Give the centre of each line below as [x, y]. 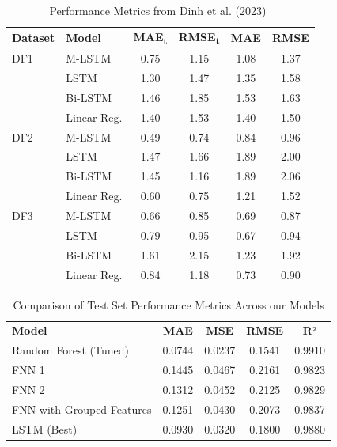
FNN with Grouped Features [82, 409]
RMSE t [199, 37]
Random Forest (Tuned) [70, 350]
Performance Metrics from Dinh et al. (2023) [158, 10]
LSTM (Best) [45, 428]
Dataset [34, 38]
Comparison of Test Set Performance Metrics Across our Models [168, 304]
